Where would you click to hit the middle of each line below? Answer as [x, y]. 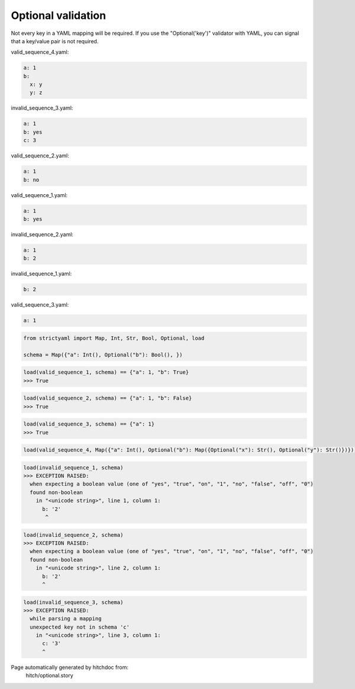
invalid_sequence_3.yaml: [42, 108]
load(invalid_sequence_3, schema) [73, 602]
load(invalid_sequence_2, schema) [73, 535]
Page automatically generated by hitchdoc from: [70, 667]
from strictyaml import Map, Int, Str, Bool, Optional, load [114, 338]
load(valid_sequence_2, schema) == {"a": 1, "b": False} [108, 398]
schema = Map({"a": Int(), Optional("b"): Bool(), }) [103, 355]
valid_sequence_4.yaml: [40, 52]
